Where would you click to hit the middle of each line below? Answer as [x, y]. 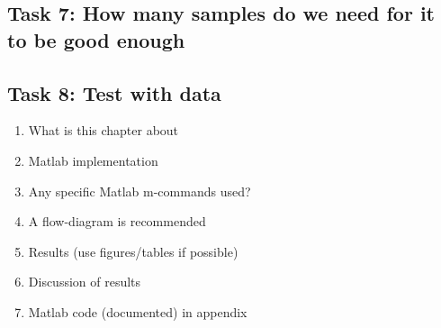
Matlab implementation [93, 160]
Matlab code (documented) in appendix [138, 311]
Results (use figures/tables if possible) [133, 251]
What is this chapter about [103, 130]
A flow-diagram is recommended [117, 221]
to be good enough [96, 39]
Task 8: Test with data [114, 92]
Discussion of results [85, 282]
